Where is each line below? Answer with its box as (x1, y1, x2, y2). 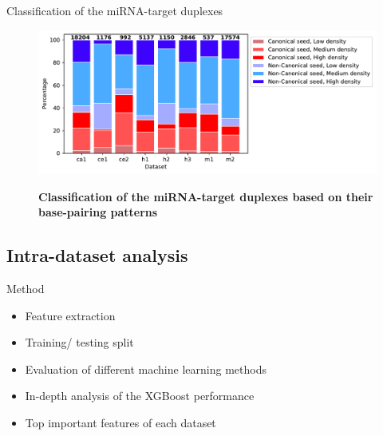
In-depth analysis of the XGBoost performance (25, 387, 255, 404)
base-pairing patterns (38, 204, 158, 220)
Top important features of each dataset (25, 414, 216, 431)
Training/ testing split (25, 334, 134, 351)
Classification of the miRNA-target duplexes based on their (38, 188, 373, 204)
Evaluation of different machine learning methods (25, 360, 267, 377)
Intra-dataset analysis (6, 243, 188, 268)
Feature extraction (25, 307, 116, 323)
